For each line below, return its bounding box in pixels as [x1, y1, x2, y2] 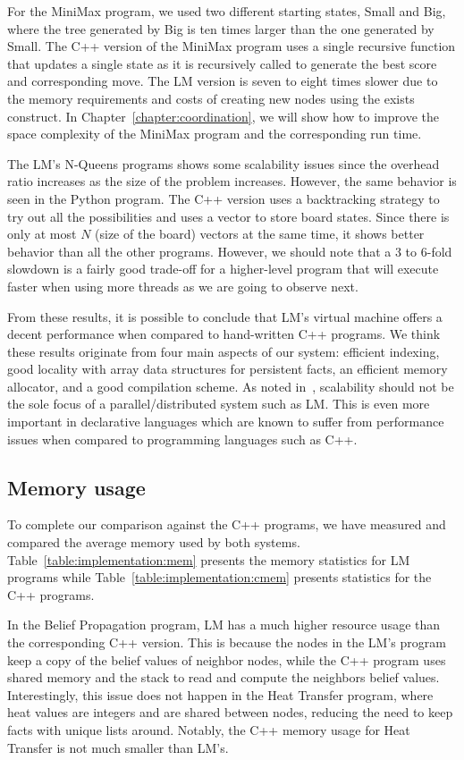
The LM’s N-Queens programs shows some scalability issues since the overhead [7, 154, 440, 173]
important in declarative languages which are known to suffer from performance [7, 412, 444, 431]
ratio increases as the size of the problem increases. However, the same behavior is [7, 172, 457, 190]
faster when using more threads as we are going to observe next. [7, 276, 359, 295]
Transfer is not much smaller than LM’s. [7, 738, 229, 756]
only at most [7, 224, 77, 243]
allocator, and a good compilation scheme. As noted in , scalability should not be [7, 376, 454, 395]
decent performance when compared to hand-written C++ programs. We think [7, 325, 441, 343]
